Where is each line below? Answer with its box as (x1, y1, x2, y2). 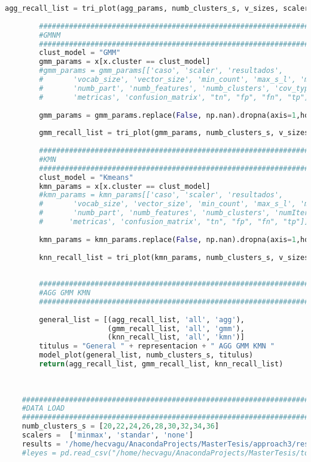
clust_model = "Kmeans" (39, 173, 133, 182)
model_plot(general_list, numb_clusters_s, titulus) (39, 351, 254, 360)
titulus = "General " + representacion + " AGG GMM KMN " (39, 342, 275, 351)
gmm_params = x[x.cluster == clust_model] (39, 57, 211, 66)
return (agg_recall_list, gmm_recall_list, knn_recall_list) (39, 360, 283, 368)
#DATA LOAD (22, 404, 65, 413)
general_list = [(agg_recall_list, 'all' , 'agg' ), (39, 315, 245, 324)
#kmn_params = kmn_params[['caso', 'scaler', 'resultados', (39, 191, 283, 200)
